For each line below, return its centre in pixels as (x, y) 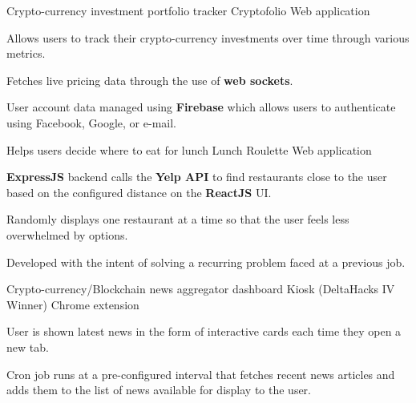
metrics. (26, 53)
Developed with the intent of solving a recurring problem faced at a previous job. (206, 262)
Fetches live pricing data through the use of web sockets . (150, 80)
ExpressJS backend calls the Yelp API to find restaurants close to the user (197, 177)
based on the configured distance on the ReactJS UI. (139, 192)
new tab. (28, 347)
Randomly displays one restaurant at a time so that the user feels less (178, 219)
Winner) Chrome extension (73, 304)
